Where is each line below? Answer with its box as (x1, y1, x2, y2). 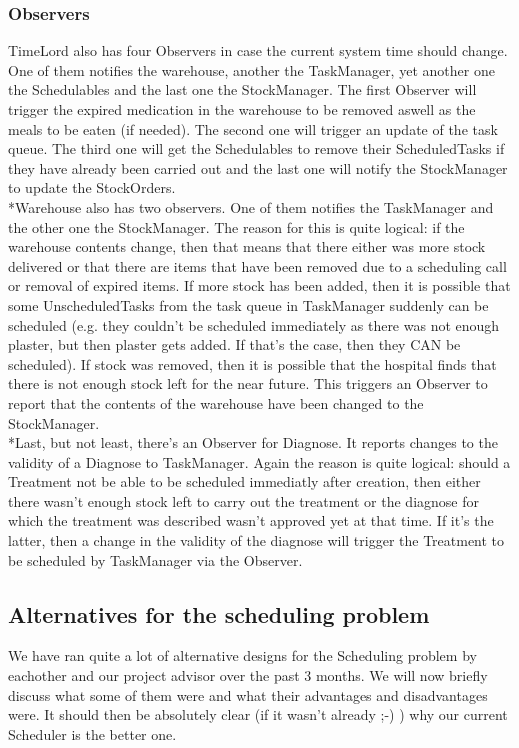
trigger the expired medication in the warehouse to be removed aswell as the (8, 99, 476, 119)
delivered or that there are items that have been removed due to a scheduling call (8, 255, 507, 276)
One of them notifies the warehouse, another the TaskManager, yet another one (8, 59, 495, 80)
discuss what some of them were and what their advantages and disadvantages (8, 684, 488, 705)
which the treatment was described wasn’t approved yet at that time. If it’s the (8, 510, 494, 531)
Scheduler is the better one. (8, 723, 177, 744)
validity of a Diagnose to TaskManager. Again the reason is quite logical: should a (8, 451, 511, 472)
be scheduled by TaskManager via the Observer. (8, 549, 303, 570)
